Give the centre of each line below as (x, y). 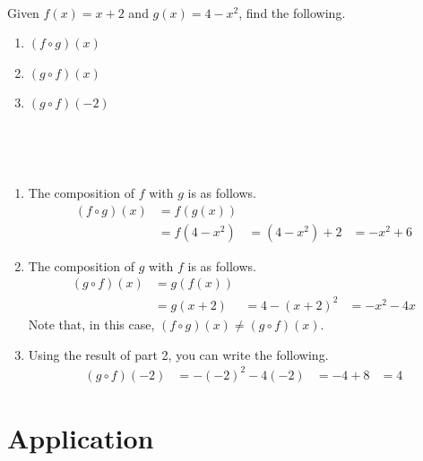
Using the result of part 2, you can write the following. (178, 354)
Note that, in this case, (91, 324)
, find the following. (292, 12)
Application (81, 437)
